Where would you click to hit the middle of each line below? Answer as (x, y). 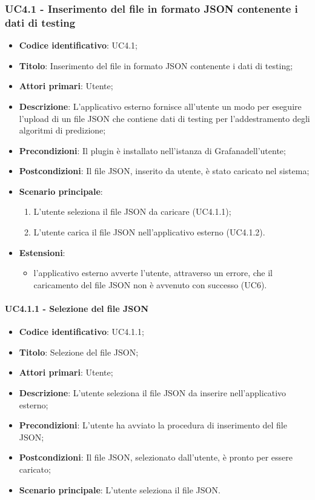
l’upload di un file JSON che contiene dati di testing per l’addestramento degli (164, 118)
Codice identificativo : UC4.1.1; (81, 332)
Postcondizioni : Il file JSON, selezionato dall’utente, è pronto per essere (156, 457)
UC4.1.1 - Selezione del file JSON (77, 309)
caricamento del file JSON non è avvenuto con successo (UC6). (150, 284)
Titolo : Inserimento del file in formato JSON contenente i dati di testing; (156, 65)
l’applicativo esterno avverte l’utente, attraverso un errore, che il (153, 273)
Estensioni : (42, 252)
